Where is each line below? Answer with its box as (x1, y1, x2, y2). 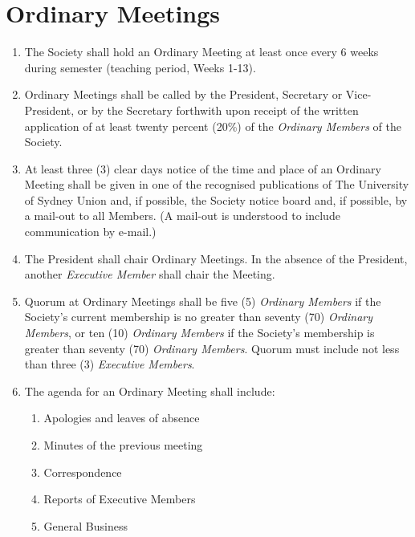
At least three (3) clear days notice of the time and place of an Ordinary (24, 160, 381, 177)
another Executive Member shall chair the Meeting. (24, 266, 275, 283)
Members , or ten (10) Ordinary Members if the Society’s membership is (24, 324, 375, 341)
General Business (43, 517, 128, 534)
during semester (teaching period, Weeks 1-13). (24, 59, 256, 75)
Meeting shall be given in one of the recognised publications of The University (24, 176, 409, 193)
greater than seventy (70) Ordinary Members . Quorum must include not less (24, 340, 400, 356)
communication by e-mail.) (24, 223, 157, 240)
